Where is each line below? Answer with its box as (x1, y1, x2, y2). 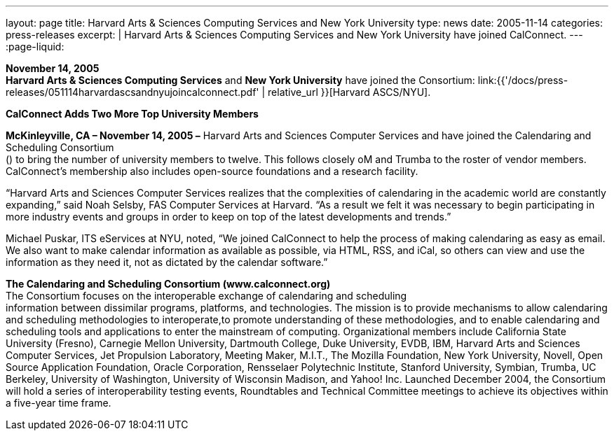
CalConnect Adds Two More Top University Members (6, 108, 259, 120)
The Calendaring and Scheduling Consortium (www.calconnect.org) (6, 278, 331, 290)
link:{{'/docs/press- (477, 74, 568, 86)
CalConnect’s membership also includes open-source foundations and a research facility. (6, 165, 418, 177)
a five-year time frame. (6, 397, 111, 409)
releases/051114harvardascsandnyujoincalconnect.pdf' (6, 86, 259, 98)
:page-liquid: (6, 41, 64, 52)
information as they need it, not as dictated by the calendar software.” (6, 256, 328, 268)
